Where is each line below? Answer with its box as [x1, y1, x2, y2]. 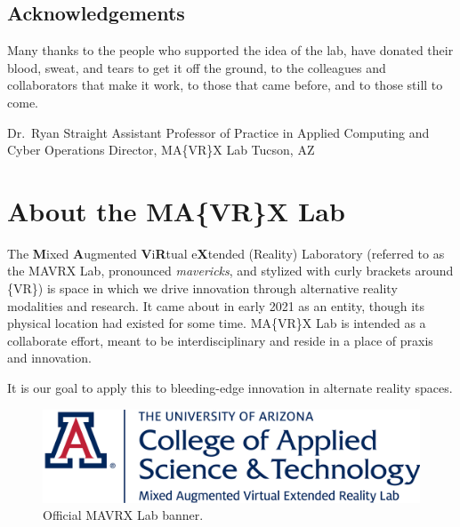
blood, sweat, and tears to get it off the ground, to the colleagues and [7, 58, 386, 76]
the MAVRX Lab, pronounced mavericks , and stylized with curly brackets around [7, 261, 454, 280]
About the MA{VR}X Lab [7, 192, 345, 228]
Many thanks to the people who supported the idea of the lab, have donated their [7, 41, 454, 60]
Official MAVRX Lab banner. [43, 506, 204, 524]
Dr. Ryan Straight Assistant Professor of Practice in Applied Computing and [7, 123, 430, 141]
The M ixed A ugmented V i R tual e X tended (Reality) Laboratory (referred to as [7, 244, 445, 262]
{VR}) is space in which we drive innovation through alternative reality [7, 279, 398, 298]
